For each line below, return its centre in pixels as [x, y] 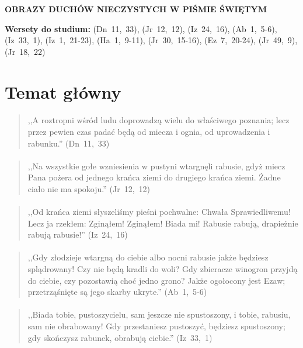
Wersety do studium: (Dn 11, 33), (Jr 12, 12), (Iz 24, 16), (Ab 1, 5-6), [141, 28]
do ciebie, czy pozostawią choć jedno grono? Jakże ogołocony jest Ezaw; [156, 280]
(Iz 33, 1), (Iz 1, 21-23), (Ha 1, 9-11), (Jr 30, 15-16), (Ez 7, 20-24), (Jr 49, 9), [151, 40]
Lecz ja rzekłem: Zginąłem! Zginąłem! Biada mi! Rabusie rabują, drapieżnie [163, 223]
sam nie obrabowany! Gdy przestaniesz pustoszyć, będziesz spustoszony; [156, 326]
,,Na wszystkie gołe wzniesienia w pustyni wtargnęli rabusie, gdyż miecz [156, 166]
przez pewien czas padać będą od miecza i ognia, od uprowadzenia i [149, 131]
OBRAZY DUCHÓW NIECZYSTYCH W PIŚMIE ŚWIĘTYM [136, 9]
